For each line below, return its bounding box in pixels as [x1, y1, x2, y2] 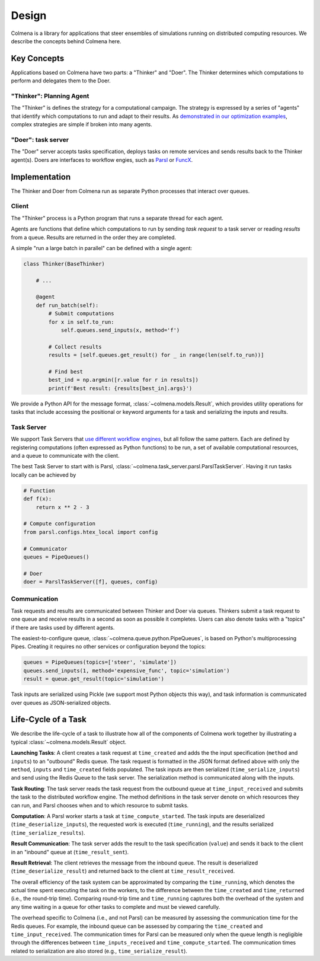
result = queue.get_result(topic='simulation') [23, 676, 164, 682]
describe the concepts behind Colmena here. [11, 37, 121, 44]
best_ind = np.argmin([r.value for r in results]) [48, 376, 199, 384]
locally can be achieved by [11, 471, 76, 478]
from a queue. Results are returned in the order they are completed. [11, 234, 177, 241]
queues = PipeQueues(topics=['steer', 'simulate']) [23, 659, 177, 666]
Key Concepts [11, 53, 65, 63]
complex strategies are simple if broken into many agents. [11, 121, 152, 128]
